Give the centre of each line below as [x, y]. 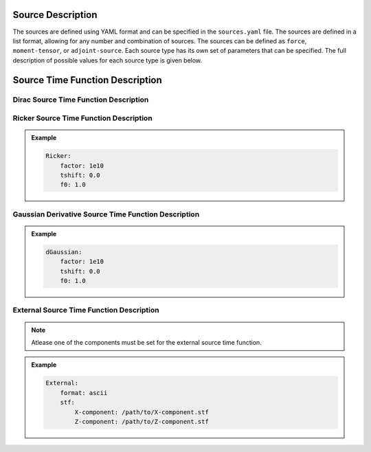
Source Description [55, 15]
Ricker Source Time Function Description [82, 118]
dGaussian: [64, 252]
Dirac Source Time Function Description [81, 100]
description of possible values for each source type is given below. [108, 60]
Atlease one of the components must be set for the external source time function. [147, 343]
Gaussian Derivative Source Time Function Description [106, 214]
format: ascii [84, 393]
